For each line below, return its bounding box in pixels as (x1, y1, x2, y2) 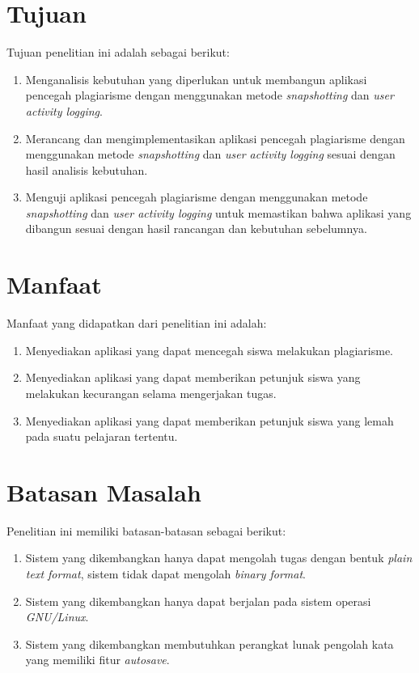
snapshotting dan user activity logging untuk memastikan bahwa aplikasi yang (25, 204, 412, 221)
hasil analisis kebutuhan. (25, 161, 148, 178)
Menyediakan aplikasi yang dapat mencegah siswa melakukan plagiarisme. (25, 341, 393, 358)
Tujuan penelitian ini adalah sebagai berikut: (6, 44, 230, 61)
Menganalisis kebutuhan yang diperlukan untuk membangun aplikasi (25, 70, 367, 87)
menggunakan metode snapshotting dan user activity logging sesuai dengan (25, 146, 396, 163)
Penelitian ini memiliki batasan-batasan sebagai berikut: (6, 522, 286, 539)
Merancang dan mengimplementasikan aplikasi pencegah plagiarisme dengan (25, 129, 405, 146)
